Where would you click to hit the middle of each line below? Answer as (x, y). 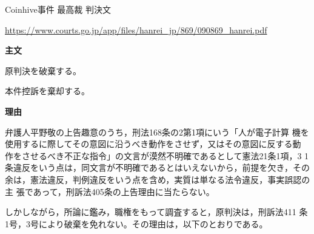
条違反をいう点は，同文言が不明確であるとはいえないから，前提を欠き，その (158, 167)
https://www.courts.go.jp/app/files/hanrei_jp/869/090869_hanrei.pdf (136, 29)
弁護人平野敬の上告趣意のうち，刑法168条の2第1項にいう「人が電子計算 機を (157, 132)
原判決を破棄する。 (43, 70)
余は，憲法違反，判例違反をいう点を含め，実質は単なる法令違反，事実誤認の (158, 179)
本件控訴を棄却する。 (47, 91)
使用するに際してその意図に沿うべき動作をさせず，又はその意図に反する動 (153, 144)
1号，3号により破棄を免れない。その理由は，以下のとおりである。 (136, 223)
